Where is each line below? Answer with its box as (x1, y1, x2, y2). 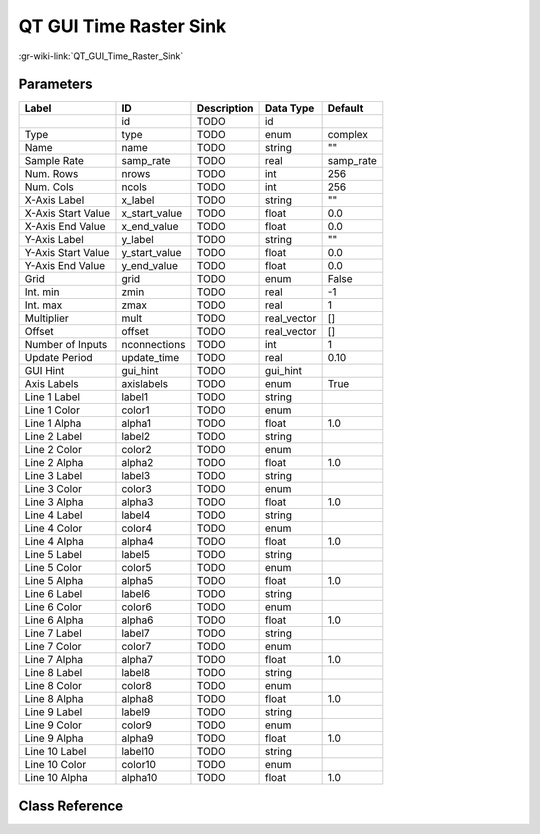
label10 (121, 745, 155, 759)
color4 (121, 521, 152, 535)
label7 (121, 626, 150, 640)
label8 (121, 666, 151, 680)
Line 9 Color (24, 718, 83, 732)
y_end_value (121, 259, 179, 273)
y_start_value (121, 246, 182, 260)
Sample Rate (24, 154, 85, 168)
